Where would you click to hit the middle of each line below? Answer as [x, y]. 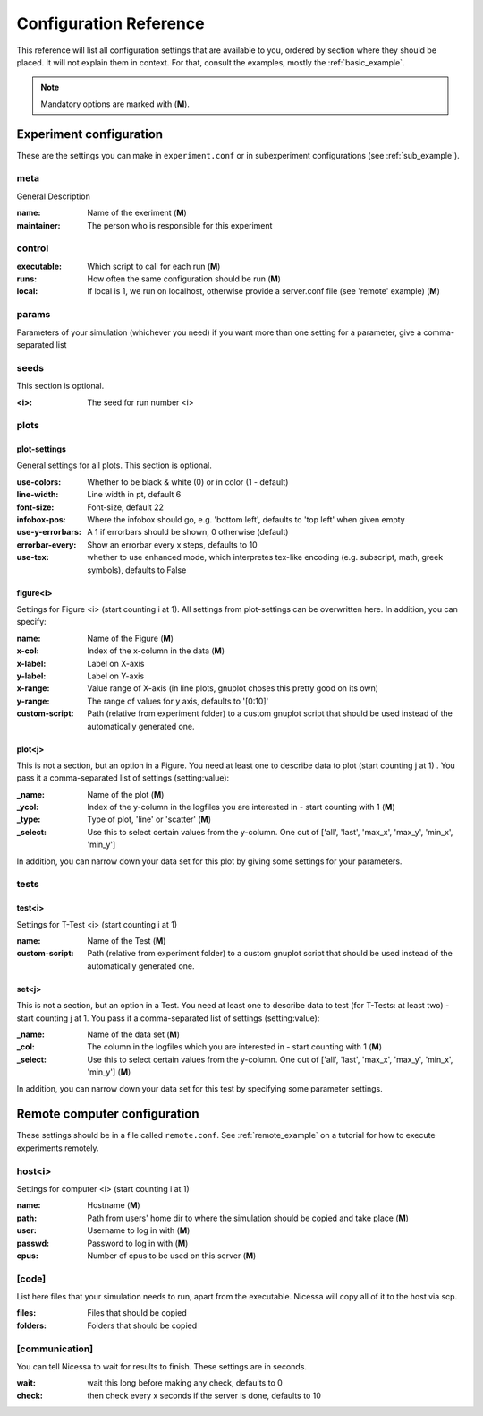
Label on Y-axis [116, 676]
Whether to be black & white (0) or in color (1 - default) [188, 482]
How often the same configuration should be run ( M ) [184, 279]
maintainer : [38, 225]
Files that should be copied [137, 1313]
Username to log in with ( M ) [139, 1230]
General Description [54, 196]
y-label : [31, 676]
